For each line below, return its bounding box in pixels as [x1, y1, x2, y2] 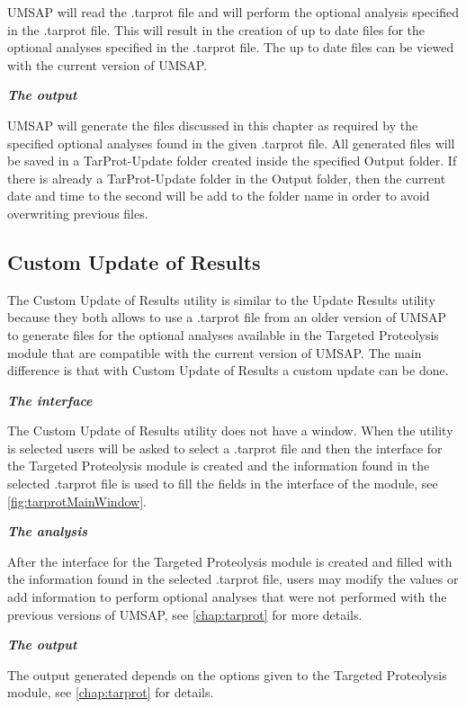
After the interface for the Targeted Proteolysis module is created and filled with [7, 551, 453, 570]
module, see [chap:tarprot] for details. [7, 683, 214, 702]
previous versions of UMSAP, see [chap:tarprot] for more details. [7, 605, 363, 623]
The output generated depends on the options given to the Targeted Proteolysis [7, 665, 447, 684]
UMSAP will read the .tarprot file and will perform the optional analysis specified [7, 3, 459, 21]
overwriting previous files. [7, 203, 148, 222]
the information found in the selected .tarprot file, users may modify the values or [7, 569, 459, 588]
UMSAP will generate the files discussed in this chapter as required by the [7, 115, 418, 134]
